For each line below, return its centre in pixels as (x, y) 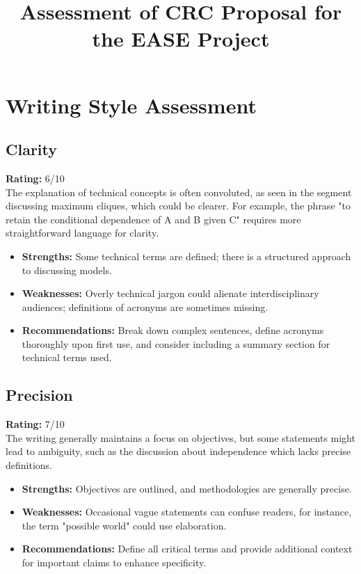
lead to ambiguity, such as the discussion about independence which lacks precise (178, 451)
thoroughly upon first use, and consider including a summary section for (176, 343)
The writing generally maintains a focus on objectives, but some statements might (180, 437)
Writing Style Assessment (131, 105)
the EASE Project (181, 39)
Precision (39, 395)
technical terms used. (67, 357)
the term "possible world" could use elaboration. (124, 525)
